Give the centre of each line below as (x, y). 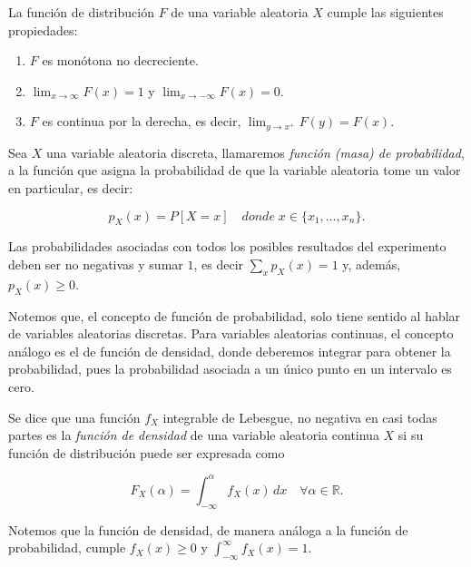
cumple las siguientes (385, 12)
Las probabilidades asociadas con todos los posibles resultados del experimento (227, 246)
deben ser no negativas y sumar (96, 264)
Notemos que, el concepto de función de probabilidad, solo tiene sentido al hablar (235, 315)
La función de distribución (81, 12)
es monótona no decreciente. (120, 60)
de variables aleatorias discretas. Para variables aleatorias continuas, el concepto (231, 333)
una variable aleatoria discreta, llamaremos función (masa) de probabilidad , (255, 152)
